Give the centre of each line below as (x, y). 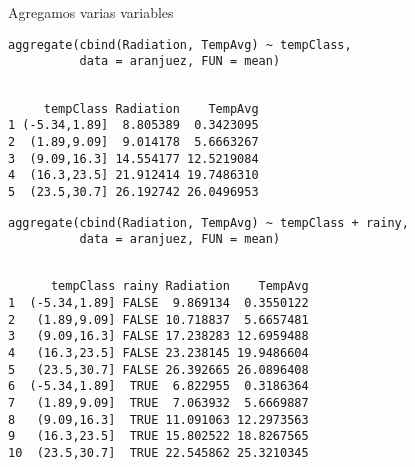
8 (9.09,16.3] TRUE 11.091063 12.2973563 (158, 419)
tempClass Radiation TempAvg (151, 108)
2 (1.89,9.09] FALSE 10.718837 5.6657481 (158, 319)
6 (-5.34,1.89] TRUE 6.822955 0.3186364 (158, 386)
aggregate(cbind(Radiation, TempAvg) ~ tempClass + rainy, (208, 222)
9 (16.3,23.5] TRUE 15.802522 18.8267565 (158, 436)
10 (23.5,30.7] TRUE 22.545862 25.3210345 (158, 453)
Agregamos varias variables (91, 12)
